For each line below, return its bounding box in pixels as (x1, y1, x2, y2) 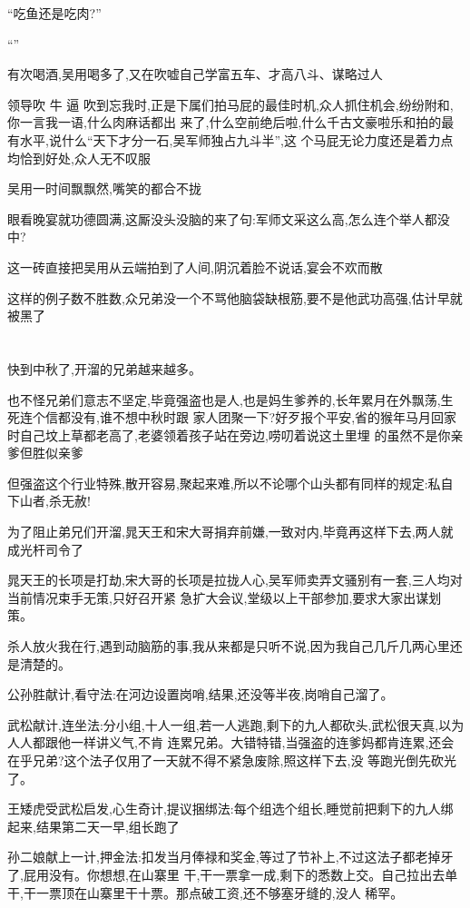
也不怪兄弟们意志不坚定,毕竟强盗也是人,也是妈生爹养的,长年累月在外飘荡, (7, 390, 441, 409)
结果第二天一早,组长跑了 (35, 816, 180, 835)
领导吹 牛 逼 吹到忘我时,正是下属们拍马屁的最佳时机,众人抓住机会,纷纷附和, (7, 94, 454, 113)
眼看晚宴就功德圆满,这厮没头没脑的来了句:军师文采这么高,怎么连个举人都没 (7, 209, 450, 228)
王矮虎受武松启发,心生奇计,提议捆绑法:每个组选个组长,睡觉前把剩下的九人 (7, 799, 441, 818)
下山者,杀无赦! (7, 491, 91, 510)
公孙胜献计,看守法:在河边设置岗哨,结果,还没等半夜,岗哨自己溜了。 (7, 685, 394, 704)
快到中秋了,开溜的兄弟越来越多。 (7, 359, 201, 378)
